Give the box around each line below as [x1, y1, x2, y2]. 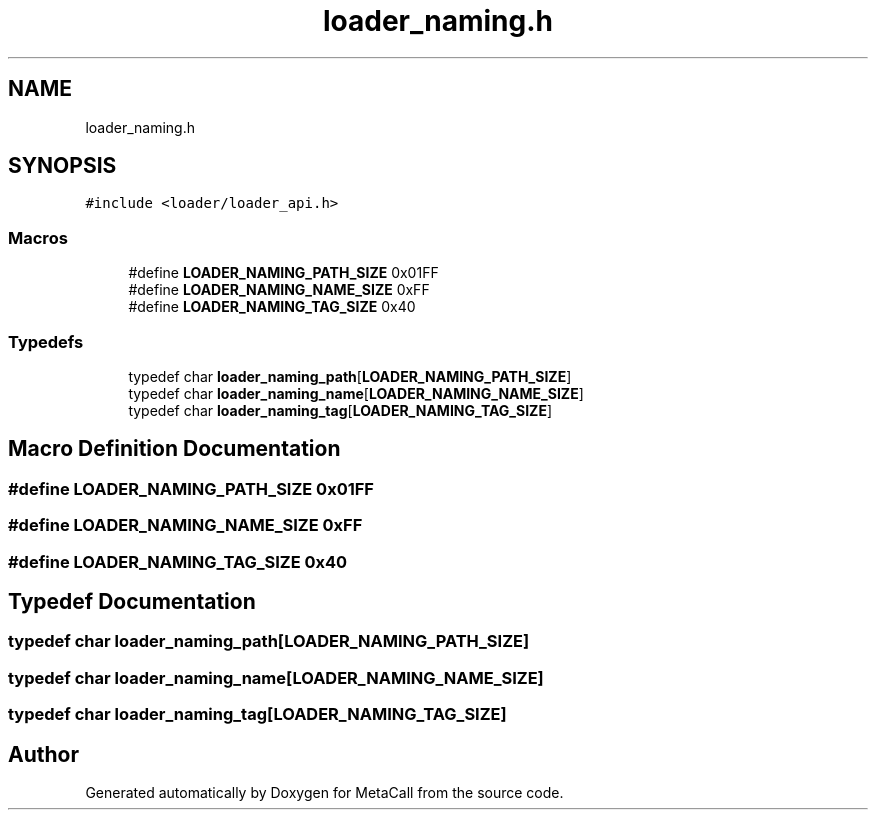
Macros [8, 227, 68, 248]
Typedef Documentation [8, 588, 256, 614]
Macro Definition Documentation [8, 436, 341, 462]
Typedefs [8, 331, 84, 352]
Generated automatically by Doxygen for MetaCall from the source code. [85, 783, 564, 801]
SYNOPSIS [8, 153, 117, 179]
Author [8, 741, 79, 767]
